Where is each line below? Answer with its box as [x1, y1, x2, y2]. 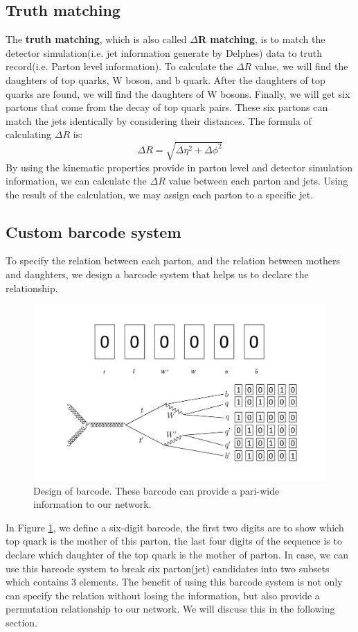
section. [6, 615, 37, 630]
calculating [6, 127, 52, 142]
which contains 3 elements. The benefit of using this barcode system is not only [6, 574, 343, 589]
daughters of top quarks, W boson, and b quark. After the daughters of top [6, 72, 325, 87]
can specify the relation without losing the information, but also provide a [6, 588, 320, 602]
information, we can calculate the [6, 173, 147, 188]
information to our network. [33, 497, 152, 511]
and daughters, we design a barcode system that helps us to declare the [6, 267, 309, 282]
